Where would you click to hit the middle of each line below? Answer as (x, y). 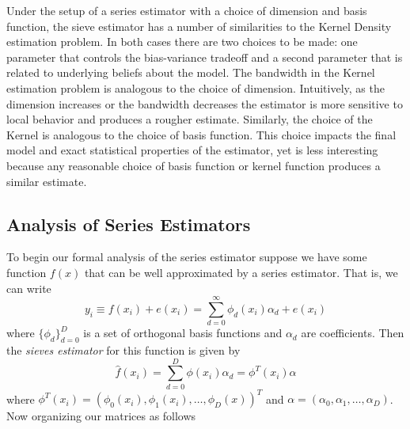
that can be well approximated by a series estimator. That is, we (241, 272)
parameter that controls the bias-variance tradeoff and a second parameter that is (205, 57)
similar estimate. (47, 181)
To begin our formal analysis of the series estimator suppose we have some (187, 257)
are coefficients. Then (353, 333)
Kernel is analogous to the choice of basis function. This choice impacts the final (201, 134)
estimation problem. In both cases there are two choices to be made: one (182, 42)
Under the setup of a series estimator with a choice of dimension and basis (187, 10)
